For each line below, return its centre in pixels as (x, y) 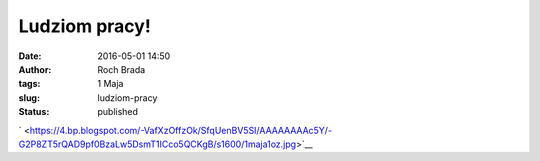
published (118, 112)
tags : (29, 84)
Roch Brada (121, 69)
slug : (29, 97)
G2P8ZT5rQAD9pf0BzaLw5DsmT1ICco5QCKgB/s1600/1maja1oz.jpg (157, 144)
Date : (30, 56)
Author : (35, 69)
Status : (34, 112)
